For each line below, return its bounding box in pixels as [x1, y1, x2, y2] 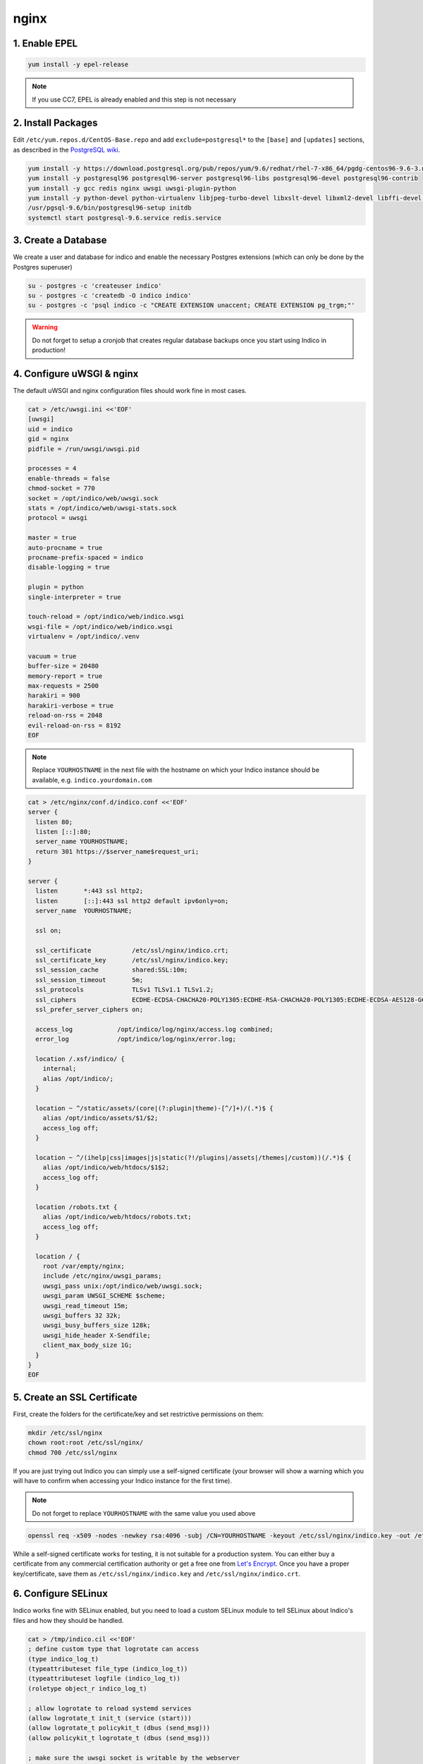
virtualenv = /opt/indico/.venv [27, 632, 140, 641]
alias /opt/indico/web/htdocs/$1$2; [42, 1164, 169, 1171]
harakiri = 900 [27, 691, 80, 700]
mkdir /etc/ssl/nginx [27, 1429, 103, 1437]
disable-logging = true [27, 563, 111, 572]
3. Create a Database [13, 234, 107, 246]
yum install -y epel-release [27, 61, 129, 68]
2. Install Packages [13, 117, 98, 129]
